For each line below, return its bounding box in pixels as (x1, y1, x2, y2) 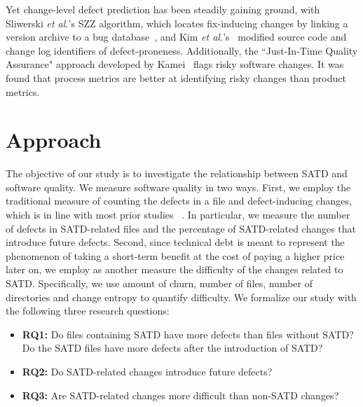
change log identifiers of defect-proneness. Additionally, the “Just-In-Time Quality (6, 43, 358, 57)
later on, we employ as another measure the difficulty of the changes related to (6, 262, 343, 277)
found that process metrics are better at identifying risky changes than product (6, 70, 346, 85)
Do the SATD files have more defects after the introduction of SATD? (22, 340, 323, 355)
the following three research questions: (6, 303, 170, 318)
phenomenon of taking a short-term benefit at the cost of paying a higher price (6, 248, 345, 263)
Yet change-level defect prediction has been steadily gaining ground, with (6, 2, 320, 16)
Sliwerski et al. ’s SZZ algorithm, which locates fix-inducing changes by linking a (6, 15, 348, 30)
